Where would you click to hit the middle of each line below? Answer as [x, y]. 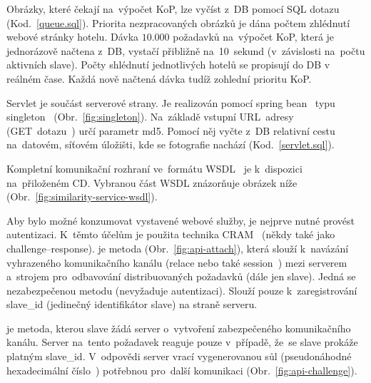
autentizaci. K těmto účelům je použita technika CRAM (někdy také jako [171, 234]
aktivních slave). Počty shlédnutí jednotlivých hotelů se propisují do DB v [168, 65]
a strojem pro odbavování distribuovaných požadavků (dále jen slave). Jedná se [181, 276]
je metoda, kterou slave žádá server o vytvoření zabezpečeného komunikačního [179, 328]
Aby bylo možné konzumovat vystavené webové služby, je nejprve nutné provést [181, 220]
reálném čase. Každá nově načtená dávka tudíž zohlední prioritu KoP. [159, 78]
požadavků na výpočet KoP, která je [254, 37]
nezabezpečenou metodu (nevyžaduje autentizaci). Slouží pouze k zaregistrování [182, 290]
